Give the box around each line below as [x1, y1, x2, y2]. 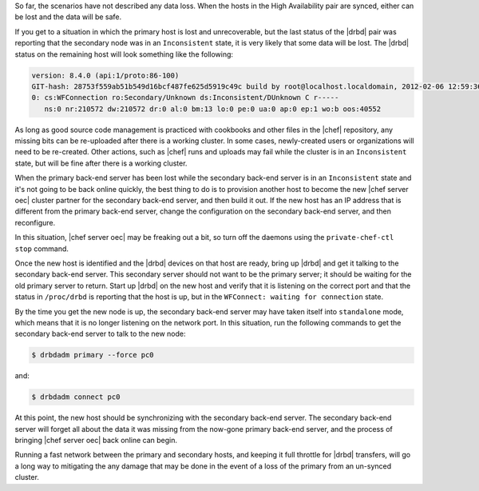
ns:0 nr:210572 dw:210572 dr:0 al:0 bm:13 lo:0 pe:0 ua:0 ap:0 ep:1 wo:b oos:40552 [44, 104, 382, 114]
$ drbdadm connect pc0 [31, 393, 121, 401]
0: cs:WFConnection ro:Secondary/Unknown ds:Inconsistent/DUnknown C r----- [31, 93, 339, 102]
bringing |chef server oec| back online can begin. [14, 436, 178, 445]
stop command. [14, 244, 69, 253]
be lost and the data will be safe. [14, 12, 122, 22]
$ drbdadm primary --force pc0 [31, 350, 155, 360]
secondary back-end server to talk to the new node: [14, 329, 186, 339]
